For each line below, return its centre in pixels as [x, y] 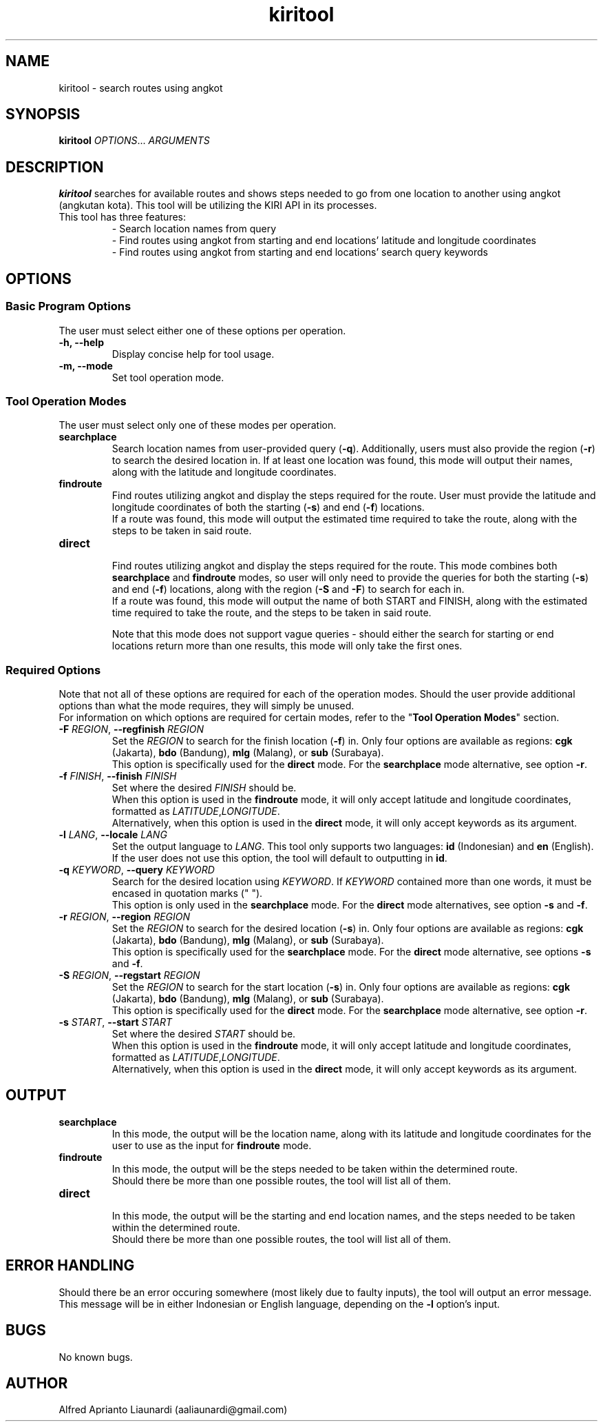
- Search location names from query [194, 229]
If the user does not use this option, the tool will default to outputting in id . [279, 858]
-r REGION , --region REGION [125, 917]
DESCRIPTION [55, 167]
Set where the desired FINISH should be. [204, 788]
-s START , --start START [115, 1022]
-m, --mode [86, 365]
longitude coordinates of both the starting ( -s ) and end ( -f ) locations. [268, 507]
